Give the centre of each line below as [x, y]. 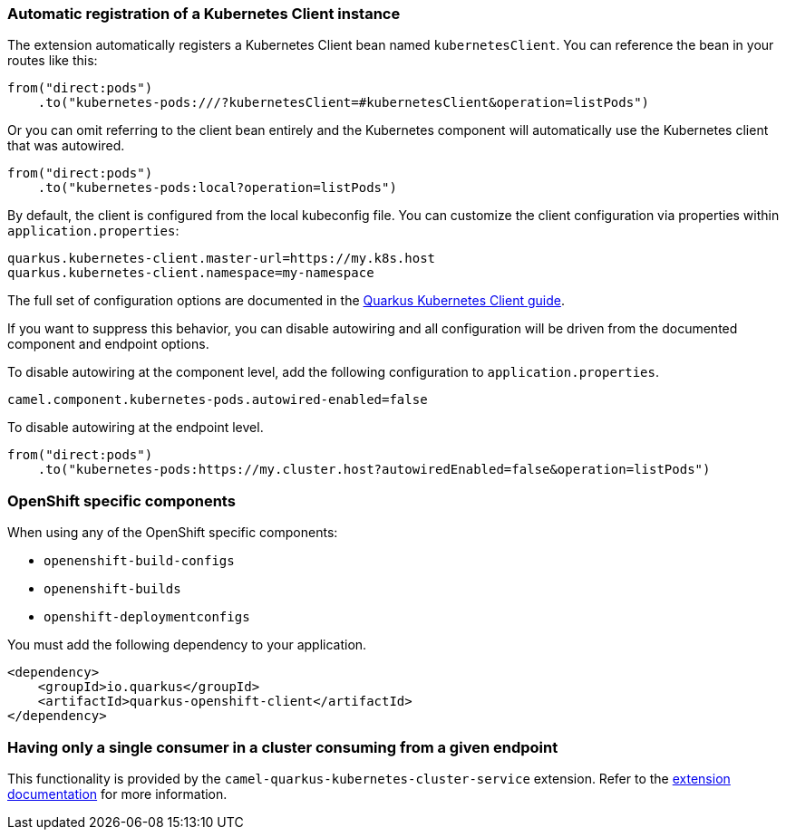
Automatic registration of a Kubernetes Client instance [204, 14]
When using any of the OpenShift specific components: [173, 533]
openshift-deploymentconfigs [147, 617]
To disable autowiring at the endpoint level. [136, 428]
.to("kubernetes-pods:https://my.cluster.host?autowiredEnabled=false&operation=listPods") [374, 470]
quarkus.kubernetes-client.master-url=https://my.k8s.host [222, 259]
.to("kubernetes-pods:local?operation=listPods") [217, 188]
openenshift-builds [112, 589]
